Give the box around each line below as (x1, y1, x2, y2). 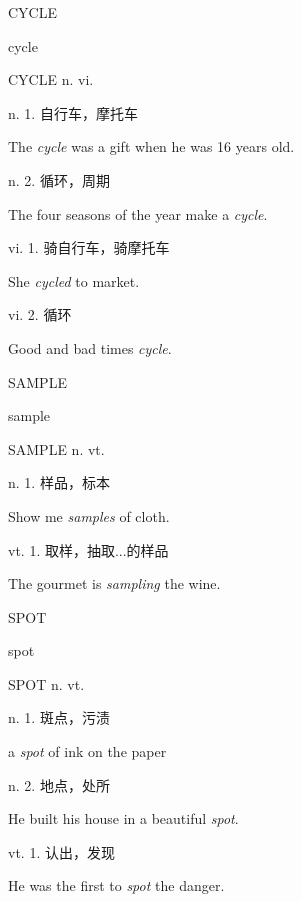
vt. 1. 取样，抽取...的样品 (8, 539, 169, 560)
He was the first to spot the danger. (8, 875, 225, 896)
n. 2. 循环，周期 (8, 169, 110, 190)
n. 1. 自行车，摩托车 (8, 102, 138, 123)
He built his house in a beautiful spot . (8, 808, 239, 829)
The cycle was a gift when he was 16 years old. (8, 136, 295, 157)
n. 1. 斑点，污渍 (8, 707, 110, 728)
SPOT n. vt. (8, 673, 85, 694)
